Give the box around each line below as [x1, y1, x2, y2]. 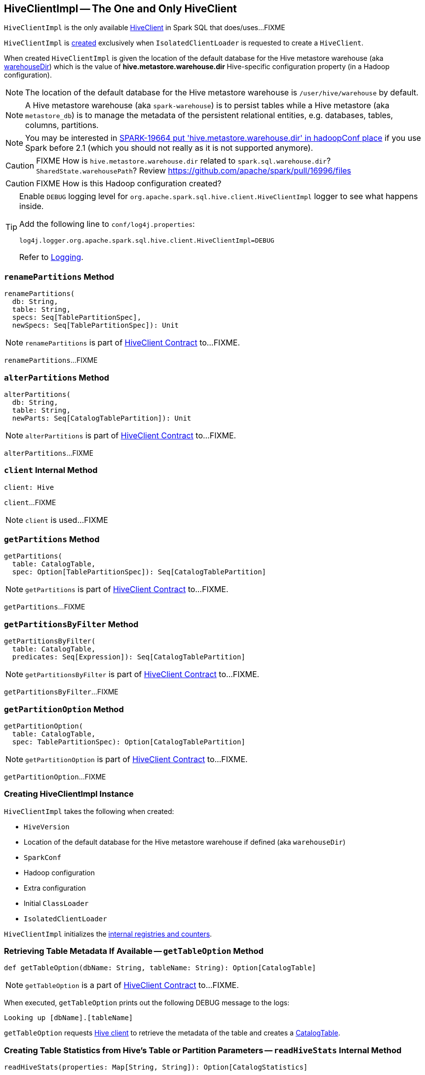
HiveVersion [24, 822, 70, 831]
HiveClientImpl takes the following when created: [4, 807, 174, 816]
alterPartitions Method [4, 372, 110, 383]
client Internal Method [4, 465, 98, 475]
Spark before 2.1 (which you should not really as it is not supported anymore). [25, 143, 313, 153]
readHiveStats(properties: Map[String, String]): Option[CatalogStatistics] [4, 1063, 308, 1072]
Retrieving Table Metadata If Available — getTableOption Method [4, 946, 264, 956]
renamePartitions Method [4, 271, 115, 282]
